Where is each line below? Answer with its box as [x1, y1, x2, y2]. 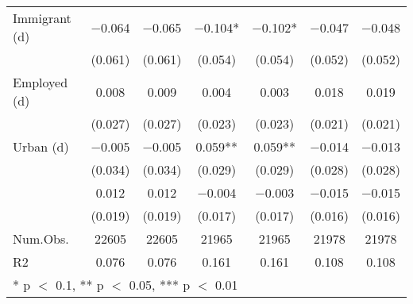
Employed [13, 73, 68, 91]
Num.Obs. [13, 229, 69, 248]
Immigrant [13, 9, 71, 27]
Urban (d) [13, 137, 69, 156]
